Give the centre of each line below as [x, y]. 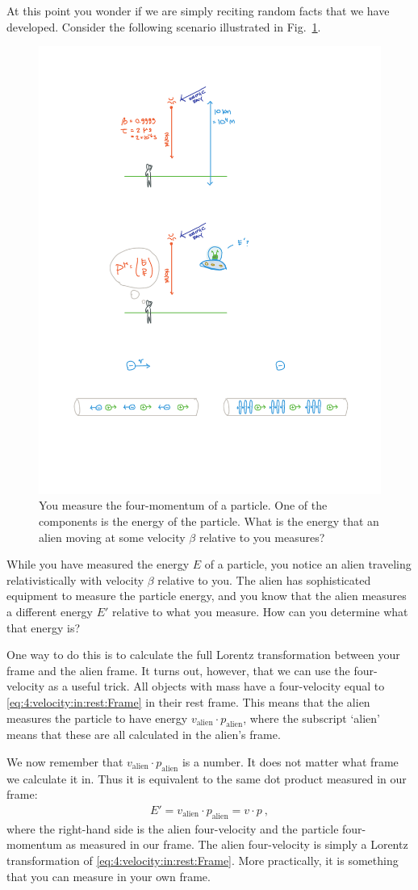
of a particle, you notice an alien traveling [308, 564]
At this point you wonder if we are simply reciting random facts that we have [198, 10]
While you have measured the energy [98, 564]
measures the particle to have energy [97, 718]
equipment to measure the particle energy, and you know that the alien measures [207, 596]
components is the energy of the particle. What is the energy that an [209, 521]
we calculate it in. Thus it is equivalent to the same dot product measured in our [207, 778]
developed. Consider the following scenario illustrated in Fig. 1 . [164, 26]
